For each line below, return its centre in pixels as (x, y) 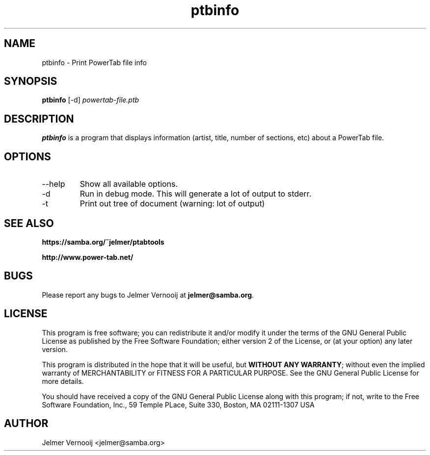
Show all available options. (129, 184)
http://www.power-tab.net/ (88, 257)
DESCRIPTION (39, 119)
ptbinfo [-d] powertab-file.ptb (91, 100)
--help (54, 184)
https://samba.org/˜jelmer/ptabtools (103, 242)
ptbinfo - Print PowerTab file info (94, 62)
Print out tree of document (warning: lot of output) (172, 204)
